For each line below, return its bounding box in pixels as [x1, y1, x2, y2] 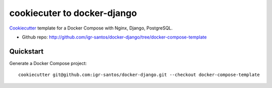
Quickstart [9, 47, 44, 55]
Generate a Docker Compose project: [9, 60, 87, 66]
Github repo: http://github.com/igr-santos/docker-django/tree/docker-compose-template [22, 34, 207, 40]
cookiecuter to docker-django [9, 7, 137, 18]
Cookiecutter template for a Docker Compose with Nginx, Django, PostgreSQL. [9, 25, 173, 31]
